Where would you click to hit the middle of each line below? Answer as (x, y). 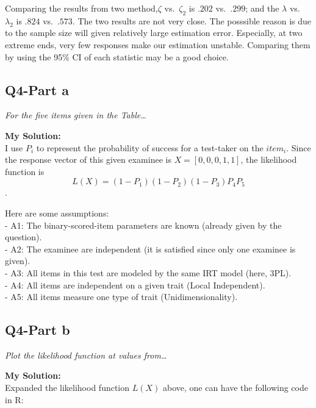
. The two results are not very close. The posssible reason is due (192, 20)
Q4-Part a (37, 89)
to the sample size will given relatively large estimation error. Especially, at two (154, 33)
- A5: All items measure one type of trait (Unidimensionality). (121, 297)
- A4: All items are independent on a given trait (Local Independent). (135, 285)
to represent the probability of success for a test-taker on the (150, 147)
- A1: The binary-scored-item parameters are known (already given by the (143, 225)
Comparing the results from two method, (81, 8)
